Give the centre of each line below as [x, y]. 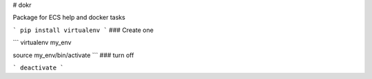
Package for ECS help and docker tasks [69, 18]
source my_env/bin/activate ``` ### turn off [73, 55]
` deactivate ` [39, 67]
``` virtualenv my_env [42, 43]
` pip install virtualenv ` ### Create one [83, 30]
